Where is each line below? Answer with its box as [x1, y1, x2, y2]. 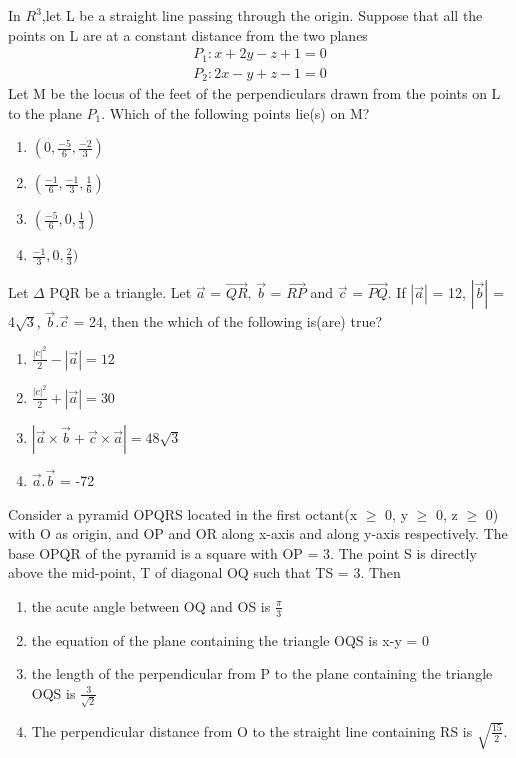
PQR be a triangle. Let [49, 282, 192, 303]
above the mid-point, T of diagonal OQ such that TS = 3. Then [8, 562, 401, 583]
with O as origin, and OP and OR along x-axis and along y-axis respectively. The [8, 523, 508, 544]
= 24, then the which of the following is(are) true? [73, 311, 383, 332]
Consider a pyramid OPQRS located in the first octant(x [8, 503, 358, 524]
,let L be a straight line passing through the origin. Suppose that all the [41, 5, 483, 25]
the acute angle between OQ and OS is [31, 595, 271, 616]
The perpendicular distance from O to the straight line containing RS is [31, 720, 473, 741]
